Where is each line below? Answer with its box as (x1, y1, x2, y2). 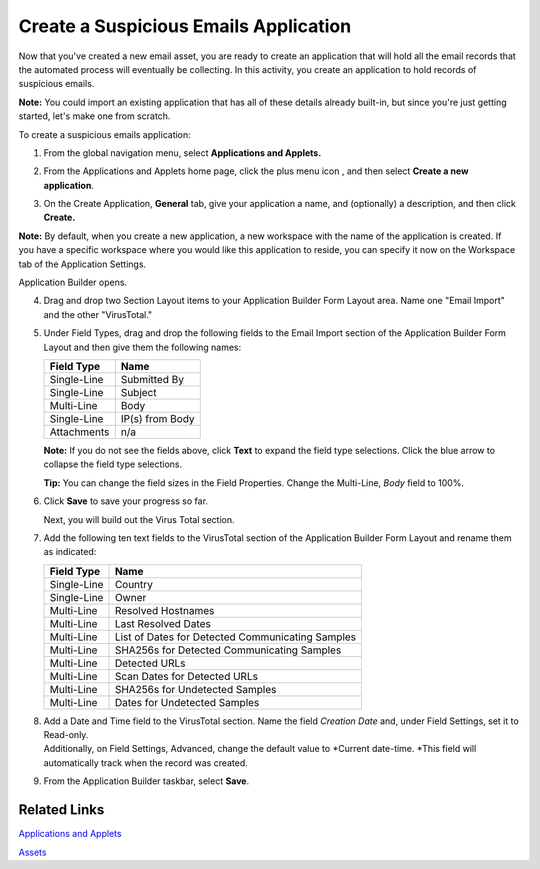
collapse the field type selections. (43, 458, 183, 470)
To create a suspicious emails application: (18, 128, 192, 140)
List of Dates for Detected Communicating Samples (114, 630, 357, 644)
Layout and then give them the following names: (43, 341, 242, 353)
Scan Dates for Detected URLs (114, 669, 259, 683)
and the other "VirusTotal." (43, 308, 153, 320)
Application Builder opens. (18, 276, 128, 289)
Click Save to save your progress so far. (43, 495, 209, 507)
